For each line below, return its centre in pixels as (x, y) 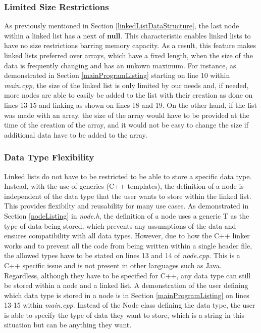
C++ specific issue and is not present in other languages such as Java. (113, 265)
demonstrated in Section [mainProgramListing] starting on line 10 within (117, 75)
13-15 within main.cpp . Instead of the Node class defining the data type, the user (130, 305)
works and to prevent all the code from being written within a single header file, (128, 245)
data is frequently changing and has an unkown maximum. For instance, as (120, 65)
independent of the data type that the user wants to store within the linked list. (128, 196)
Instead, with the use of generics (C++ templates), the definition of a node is (124, 186)
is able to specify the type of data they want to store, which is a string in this (124, 315)
